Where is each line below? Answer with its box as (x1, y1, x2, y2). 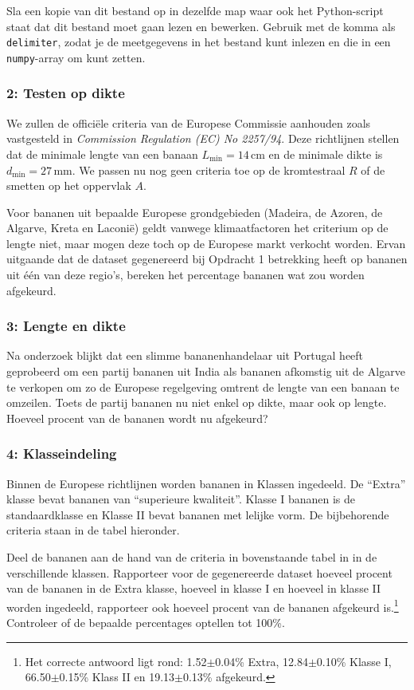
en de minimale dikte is (268, 145, 383, 162)
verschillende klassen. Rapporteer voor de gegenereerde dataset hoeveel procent (6, 564, 393, 581)
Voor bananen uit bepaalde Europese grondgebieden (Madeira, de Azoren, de (6, 203, 383, 220)
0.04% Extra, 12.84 (215, 653, 308, 669)
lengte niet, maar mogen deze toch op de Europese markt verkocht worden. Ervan (6, 235, 406, 251)
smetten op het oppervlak (6, 177, 131, 194)
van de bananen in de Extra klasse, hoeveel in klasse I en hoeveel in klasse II (6, 580, 381, 597)
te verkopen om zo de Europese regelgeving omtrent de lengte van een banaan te (6, 378, 400, 395)
